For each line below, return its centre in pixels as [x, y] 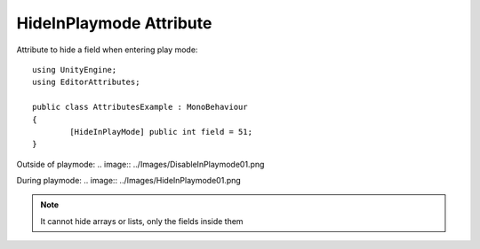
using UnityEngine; [75, 70]
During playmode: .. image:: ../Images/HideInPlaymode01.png [129, 181]
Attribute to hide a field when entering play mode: [107, 50]
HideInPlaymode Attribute [114, 23]
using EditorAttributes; [86, 82]
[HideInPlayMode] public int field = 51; [161, 132]
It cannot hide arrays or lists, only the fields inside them [142, 221]
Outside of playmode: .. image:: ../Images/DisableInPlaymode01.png [140, 164]
